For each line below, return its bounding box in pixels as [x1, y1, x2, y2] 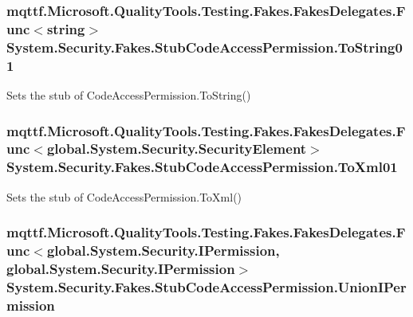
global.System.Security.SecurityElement [46, 139, 307, 158]
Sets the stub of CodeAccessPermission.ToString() [6, 86, 251, 103]
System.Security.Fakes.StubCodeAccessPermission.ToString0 [6, 37, 403, 57]
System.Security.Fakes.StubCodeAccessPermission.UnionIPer [6, 276, 407, 296]
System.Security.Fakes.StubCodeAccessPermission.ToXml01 [6, 157, 398, 177]
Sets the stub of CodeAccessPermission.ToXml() [6, 188, 242, 205]
